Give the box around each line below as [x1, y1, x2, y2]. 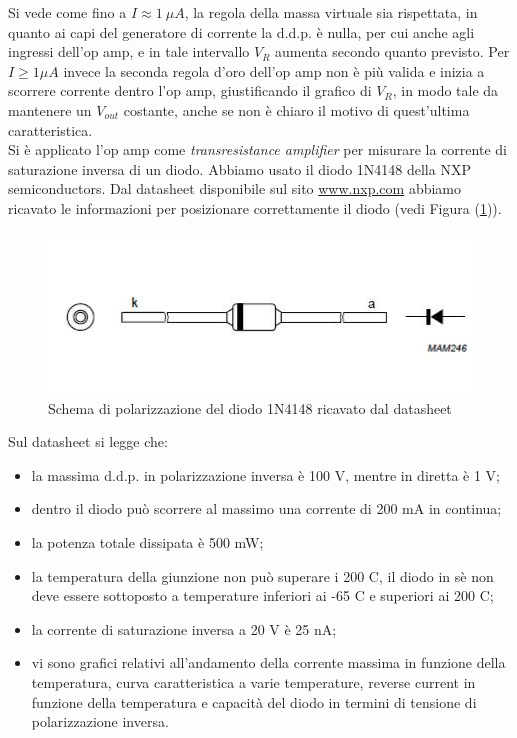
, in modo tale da [392, 80, 499, 101]
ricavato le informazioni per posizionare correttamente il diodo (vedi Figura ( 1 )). [8, 197, 502, 218]
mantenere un [8, 99, 92, 120]
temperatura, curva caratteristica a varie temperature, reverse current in [31, 671, 476, 692]
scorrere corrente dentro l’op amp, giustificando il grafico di [8, 80, 372, 101]
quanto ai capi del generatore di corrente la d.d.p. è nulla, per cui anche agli [8, 21, 475, 42]
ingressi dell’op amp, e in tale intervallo [8, 41, 250, 62]
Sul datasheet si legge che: [8, 431, 168, 452]
